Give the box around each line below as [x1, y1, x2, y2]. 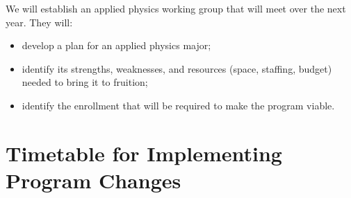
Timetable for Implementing [6, 138, 282, 167]
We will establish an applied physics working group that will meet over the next [6, 1, 346, 15]
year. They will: [6, 15, 73, 29]
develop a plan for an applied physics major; [22, 38, 211, 53]
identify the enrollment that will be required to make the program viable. [22, 98, 335, 112]
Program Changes [6, 165, 181, 194]
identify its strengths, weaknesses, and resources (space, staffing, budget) [22, 61, 332, 75]
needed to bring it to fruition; [22, 75, 148, 89]
